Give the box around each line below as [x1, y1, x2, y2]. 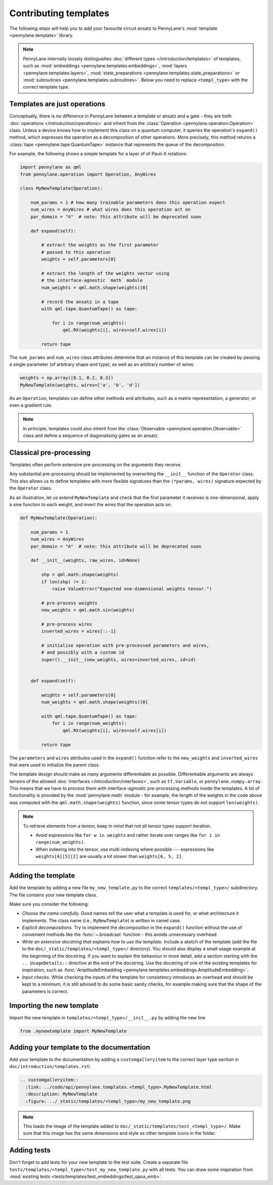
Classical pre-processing [9, 448, 91, 457]
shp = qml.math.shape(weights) [41, 572, 119, 578]
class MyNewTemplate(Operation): [20, 185, 103, 191]
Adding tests [9, 1146, 51, 1155]
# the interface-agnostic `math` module [41, 277, 143, 283]
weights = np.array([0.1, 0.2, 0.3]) [20, 375, 114, 381]
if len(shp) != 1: [41, 579, 87, 585]
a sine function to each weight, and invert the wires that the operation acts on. [9, 502, 172, 508]
